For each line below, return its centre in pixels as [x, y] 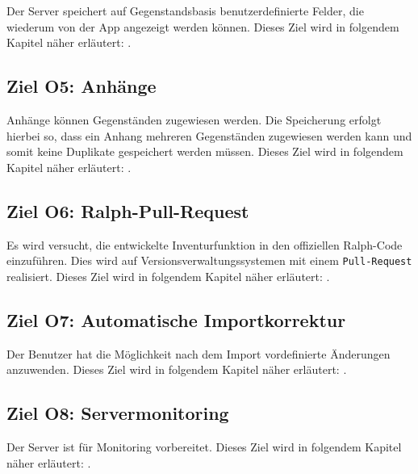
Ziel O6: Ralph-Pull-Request [128, 210]
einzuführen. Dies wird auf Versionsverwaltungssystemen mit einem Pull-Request [209, 260]
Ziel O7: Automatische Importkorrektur [176, 319]
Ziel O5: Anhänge [82, 86]
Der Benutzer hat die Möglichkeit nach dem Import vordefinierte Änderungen [199, 353]
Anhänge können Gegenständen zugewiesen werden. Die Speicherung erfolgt [194, 119]
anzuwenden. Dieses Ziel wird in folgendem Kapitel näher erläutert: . [177, 369]
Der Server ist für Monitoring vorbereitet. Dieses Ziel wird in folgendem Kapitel [204, 447]
